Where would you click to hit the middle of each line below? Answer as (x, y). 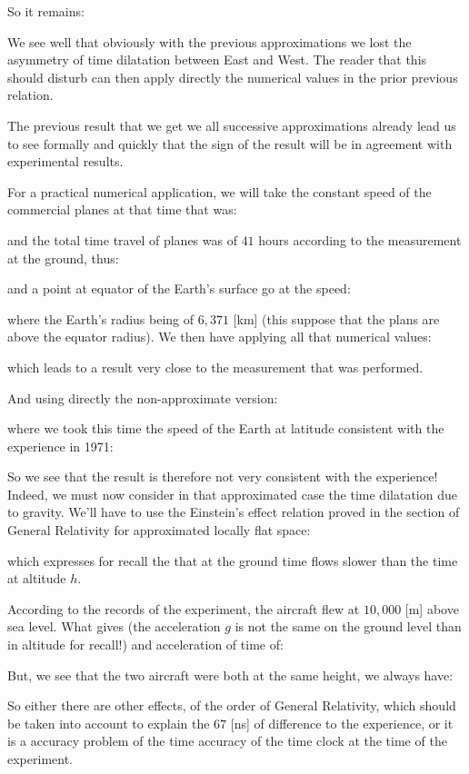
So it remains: (46, 11)
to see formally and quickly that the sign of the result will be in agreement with (230, 143)
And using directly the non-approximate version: (143, 397)
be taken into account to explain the (109, 723)
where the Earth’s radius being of (101, 318)
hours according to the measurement (360, 239)
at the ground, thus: (63, 258)
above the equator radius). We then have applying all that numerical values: (220, 337)
